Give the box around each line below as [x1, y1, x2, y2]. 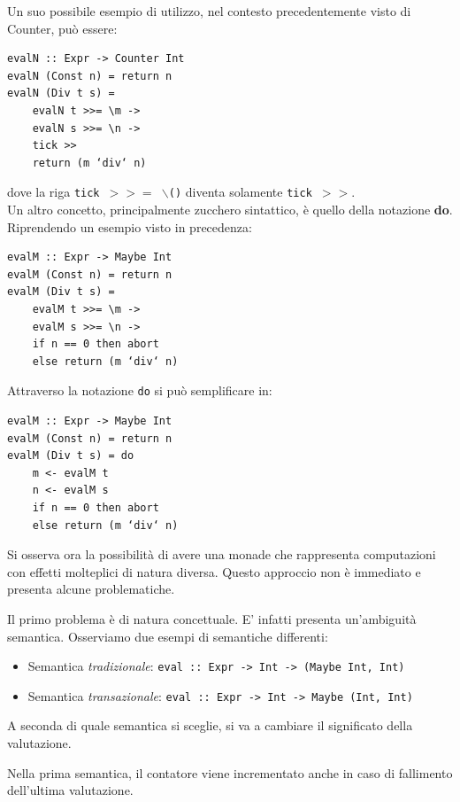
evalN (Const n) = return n [7, 69, 172, 82]
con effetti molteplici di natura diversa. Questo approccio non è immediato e [7, 562, 421, 580]
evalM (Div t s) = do [7, 449, 134, 463]
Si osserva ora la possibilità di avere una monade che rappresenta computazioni [7, 545, 436, 564]
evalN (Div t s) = [7, 87, 115, 100]
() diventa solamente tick [168, 183, 312, 201]
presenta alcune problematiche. [7, 580, 175, 598]
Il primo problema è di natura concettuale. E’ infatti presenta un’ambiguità [7, 609, 417, 627]
